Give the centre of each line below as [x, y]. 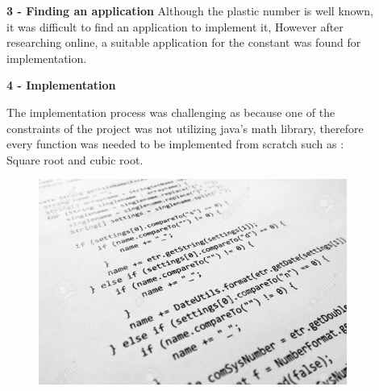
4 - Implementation [61, 85]
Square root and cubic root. [75, 159]
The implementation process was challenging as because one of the [171, 112]
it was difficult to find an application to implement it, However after [175, 26]
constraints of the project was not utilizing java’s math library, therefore [185, 128]
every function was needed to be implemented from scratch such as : [175, 144]
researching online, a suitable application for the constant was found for [184, 42]
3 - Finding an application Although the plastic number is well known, [190, 10]
